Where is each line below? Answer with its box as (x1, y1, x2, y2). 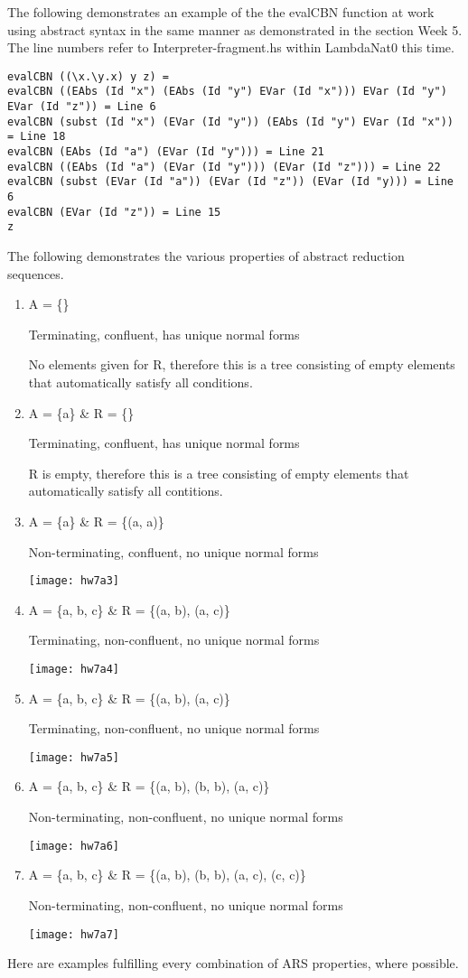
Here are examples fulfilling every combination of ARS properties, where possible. (7, 954, 459, 973)
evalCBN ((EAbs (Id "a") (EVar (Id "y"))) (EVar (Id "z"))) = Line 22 (7, 160, 441, 173)
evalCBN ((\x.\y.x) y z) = (7, 70, 169, 83)
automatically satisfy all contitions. (28, 481, 223, 500)
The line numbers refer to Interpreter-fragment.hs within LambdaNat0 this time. (7, 38, 454, 57)
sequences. (7, 264, 64, 283)
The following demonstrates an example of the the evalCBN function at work (7, 3, 435, 21)
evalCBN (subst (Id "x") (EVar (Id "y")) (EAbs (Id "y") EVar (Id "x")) (7, 115, 454, 128)
